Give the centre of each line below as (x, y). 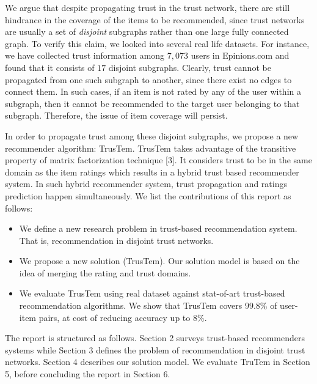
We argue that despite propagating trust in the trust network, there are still (148, 7)
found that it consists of (50, 67)
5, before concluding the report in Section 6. (88, 374)
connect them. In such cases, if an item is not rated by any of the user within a (153, 91)
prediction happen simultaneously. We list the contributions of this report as (148, 195)
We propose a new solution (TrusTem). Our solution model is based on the (159, 261)
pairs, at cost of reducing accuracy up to (115, 317)
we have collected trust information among (85, 55)
